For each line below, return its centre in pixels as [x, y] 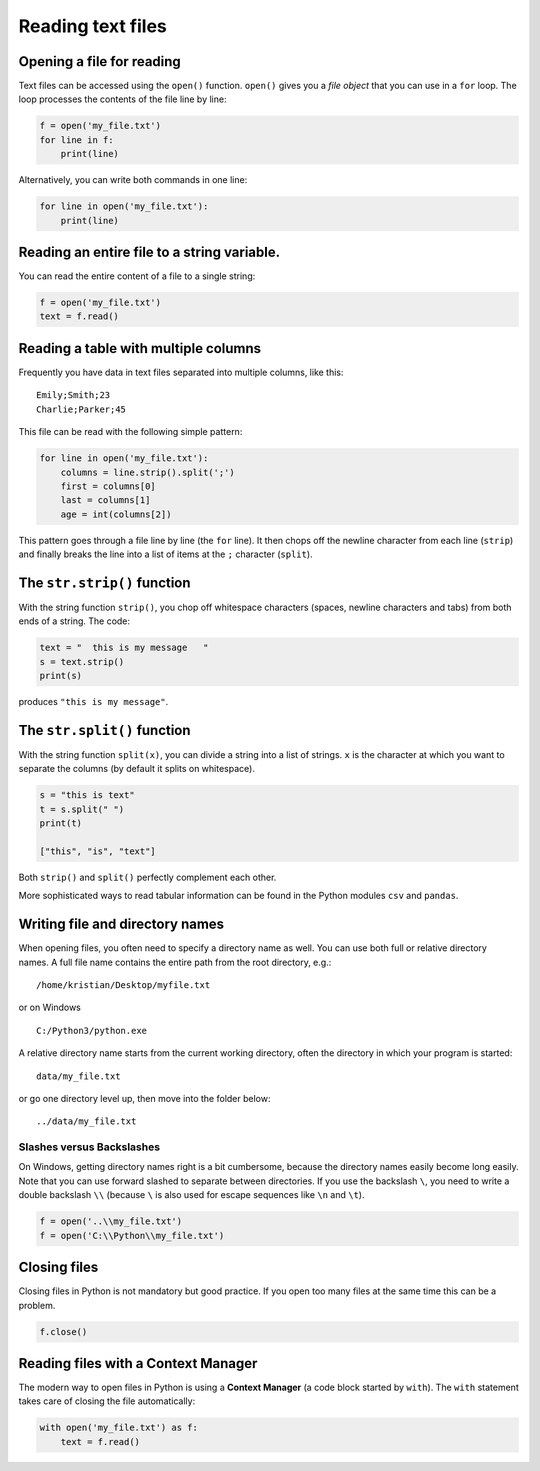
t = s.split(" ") [82, 809]
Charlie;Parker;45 [81, 409]
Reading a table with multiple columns [140, 348]
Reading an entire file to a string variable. [149, 251]
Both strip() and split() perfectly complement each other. [147, 877]
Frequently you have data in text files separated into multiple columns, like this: [181, 372]
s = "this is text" [87, 795]
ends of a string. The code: [74, 621]
